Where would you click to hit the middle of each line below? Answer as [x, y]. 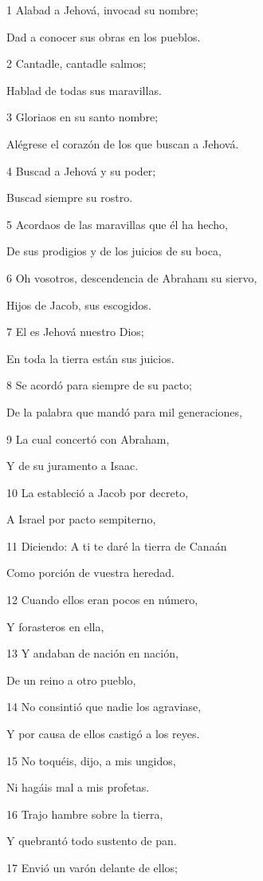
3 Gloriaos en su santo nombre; [82, 117]
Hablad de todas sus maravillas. [84, 90]
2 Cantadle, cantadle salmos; [77, 63]
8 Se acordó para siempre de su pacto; [99, 385]
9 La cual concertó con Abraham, [88, 439]
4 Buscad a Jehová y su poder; [81, 170]
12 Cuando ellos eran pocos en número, [102, 600]
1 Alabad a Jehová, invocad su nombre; [102, 10]
